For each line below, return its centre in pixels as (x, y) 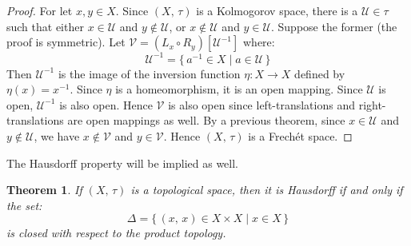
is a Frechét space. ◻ (300, 136)
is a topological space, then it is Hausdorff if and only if (267, 190)
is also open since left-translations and (261, 104)
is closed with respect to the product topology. (116, 233)
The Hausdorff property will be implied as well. (122, 163)
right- (372, 104)
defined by (320, 73)
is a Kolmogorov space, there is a (277, 10)
